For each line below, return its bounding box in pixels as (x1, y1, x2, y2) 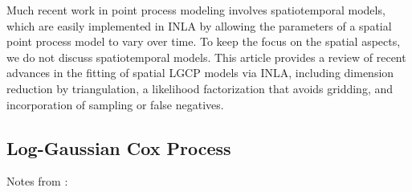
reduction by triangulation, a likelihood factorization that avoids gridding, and (6, 80, 394, 96)
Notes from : (6, 173, 68, 190)
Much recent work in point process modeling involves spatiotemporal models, (6, 2, 385, 18)
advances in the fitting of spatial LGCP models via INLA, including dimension (6, 64, 394, 81)
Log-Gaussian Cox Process (6, 135, 231, 160)
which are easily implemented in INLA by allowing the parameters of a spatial (6, 17, 392, 34)
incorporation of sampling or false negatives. (6, 96, 224, 112)
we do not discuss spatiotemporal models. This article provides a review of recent (6, 48, 406, 65)
